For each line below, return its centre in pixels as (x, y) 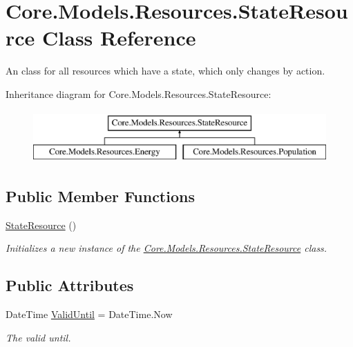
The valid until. (38, 337)
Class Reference (119, 38)
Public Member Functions (100, 196)
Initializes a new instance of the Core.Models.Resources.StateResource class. (166, 248)
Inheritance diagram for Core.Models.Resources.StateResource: (139, 93)
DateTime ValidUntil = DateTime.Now (89, 314)
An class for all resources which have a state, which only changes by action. (165, 71)
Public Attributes (70, 285)
